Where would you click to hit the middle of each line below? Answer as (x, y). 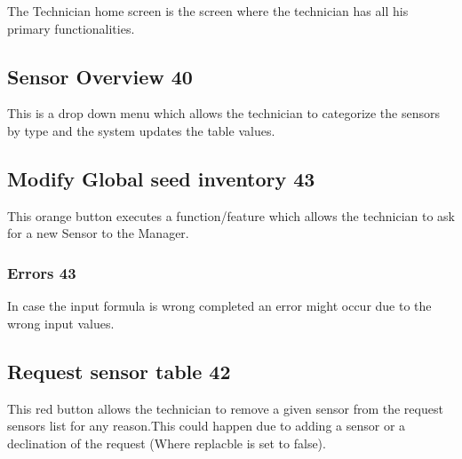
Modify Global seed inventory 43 (161, 178)
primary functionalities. (71, 28)
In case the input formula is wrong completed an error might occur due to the (219, 306)
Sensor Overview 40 (100, 76)
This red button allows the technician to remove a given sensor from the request (225, 408)
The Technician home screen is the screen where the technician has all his (208, 11)
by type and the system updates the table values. (141, 130)
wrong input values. (61, 323)
